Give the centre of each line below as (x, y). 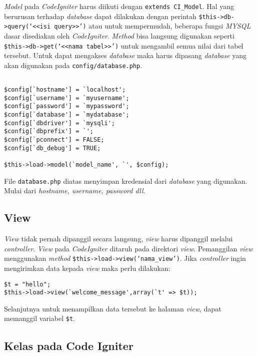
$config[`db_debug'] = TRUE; (52, 148)
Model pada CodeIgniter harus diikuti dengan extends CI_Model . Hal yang (119, 6)
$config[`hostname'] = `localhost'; (65, 90)
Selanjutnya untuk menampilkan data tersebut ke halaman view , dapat (113, 308)
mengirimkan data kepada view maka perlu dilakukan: (87, 268)
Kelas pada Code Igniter (69, 345)
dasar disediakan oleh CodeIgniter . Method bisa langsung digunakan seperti (119, 35)
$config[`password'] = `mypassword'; (67, 106)
